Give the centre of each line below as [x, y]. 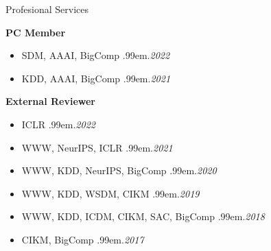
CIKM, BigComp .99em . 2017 [83, 239]
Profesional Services [47, 9]
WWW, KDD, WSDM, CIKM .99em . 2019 [110, 193]
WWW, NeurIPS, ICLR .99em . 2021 [97, 147]
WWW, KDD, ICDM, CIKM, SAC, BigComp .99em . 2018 [143, 216]
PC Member [36, 32]
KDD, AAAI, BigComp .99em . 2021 [96, 78]
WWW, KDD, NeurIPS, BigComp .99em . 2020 [119, 170]
